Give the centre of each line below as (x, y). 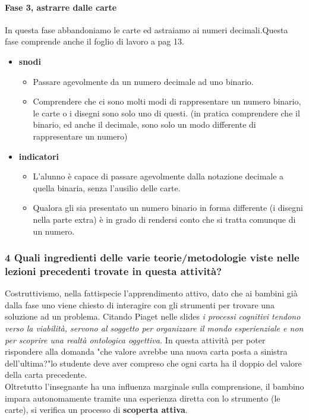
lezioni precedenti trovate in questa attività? (113, 271)
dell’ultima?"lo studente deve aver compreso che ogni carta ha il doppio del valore (153, 363)
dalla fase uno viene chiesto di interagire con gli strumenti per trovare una (140, 304)
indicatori (39, 156)
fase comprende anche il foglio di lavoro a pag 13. (94, 41)
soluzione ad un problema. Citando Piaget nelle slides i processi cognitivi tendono (153, 316)
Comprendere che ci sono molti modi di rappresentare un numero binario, (167, 101)
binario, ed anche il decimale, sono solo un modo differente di (144, 124)
